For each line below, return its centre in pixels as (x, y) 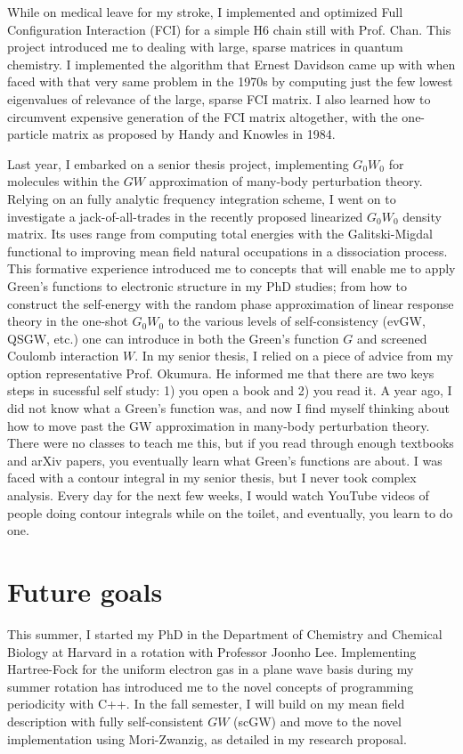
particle (28, 134)
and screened (392, 338)
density (422, 216)
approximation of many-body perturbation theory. (286, 181)
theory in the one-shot (68, 321)
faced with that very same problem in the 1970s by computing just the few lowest (230, 81)
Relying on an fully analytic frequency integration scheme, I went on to (202, 198)
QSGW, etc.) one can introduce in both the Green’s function (173, 338)
